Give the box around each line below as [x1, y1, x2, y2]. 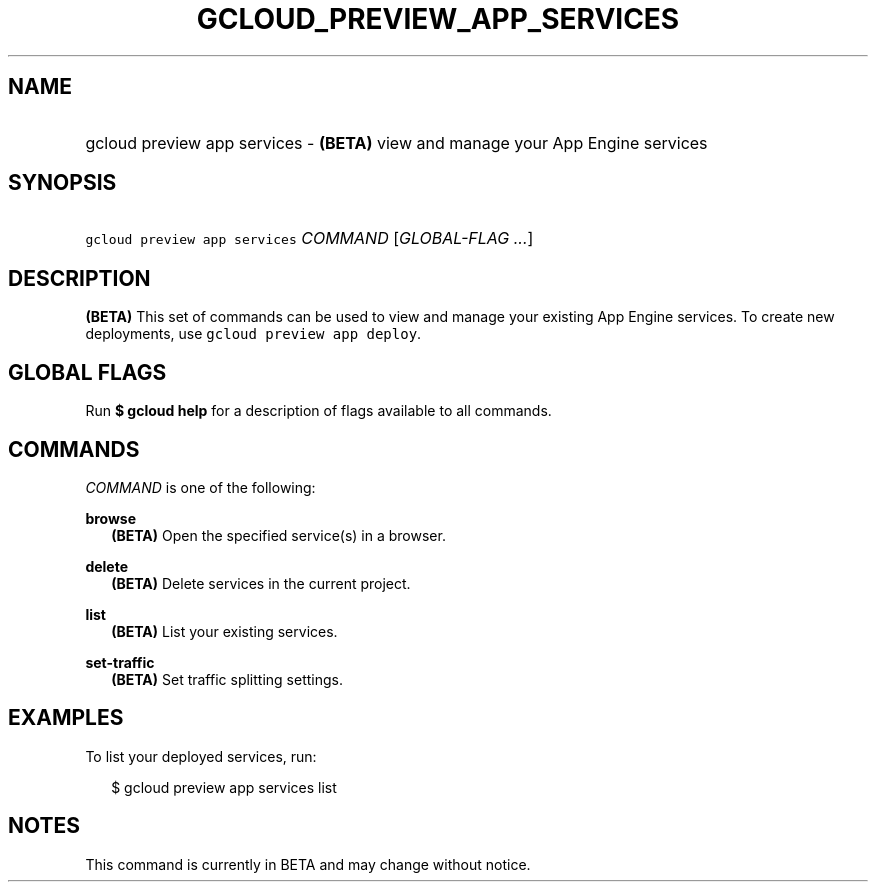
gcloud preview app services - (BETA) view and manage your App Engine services [85, 132, 708, 153]
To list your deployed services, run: [85, 747, 317, 765]
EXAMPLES [8, 705, 124, 731]
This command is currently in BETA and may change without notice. [85, 855, 531, 873]
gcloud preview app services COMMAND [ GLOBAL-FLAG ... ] [85, 228, 534, 249]
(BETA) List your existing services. [111, 622, 338, 640]
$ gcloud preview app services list [111, 778, 337, 796]
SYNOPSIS [8, 170, 117, 196]
